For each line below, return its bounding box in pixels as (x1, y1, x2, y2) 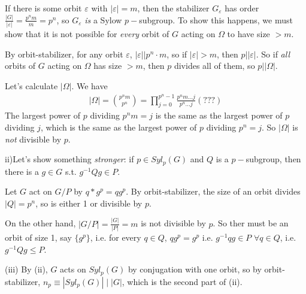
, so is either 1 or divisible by (35, 196, 143, 209)
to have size (227, 28, 270, 40)
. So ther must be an (213, 217, 289, 229)
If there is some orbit (5, 2, 82, 14)
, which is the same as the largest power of (40, 121, 197, 134)
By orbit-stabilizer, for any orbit (5, 47, 123, 60)
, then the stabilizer (137, 2, 210, 14)
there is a (5, 165, 39, 177)
